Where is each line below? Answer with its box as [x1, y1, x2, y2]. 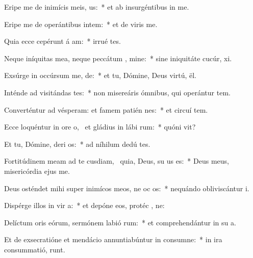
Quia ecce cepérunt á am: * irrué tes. [4, 36, 121, 46]
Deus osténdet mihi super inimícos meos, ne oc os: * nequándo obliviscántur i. [4, 183, 249, 193]
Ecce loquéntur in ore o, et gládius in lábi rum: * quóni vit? [4, 121, 196, 132]
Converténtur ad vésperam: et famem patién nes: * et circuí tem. [4, 104, 208, 115]
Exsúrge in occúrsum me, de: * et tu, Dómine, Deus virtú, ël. [4, 70, 196, 81]
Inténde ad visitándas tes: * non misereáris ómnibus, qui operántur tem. [4, 87, 231, 97]
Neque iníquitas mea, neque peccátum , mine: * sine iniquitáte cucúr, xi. [4, 53, 232, 63]
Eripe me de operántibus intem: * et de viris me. [4, 18, 158, 29]
